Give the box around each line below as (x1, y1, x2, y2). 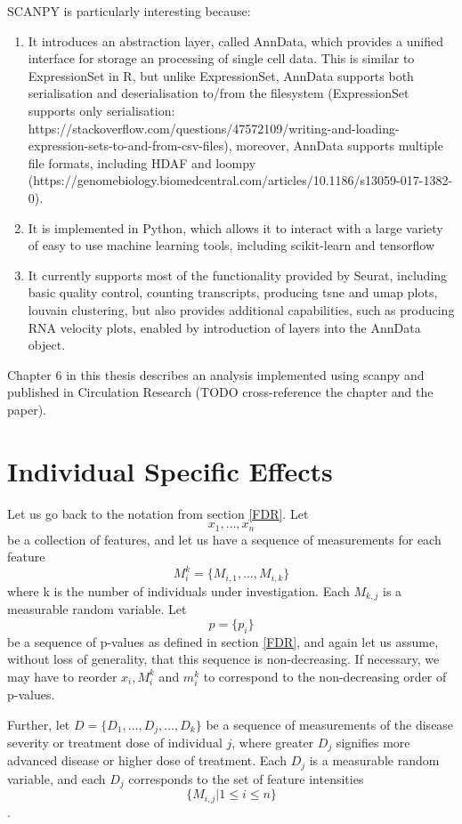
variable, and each (7, 769, 106, 788)
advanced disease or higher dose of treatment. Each (7, 751, 287, 770)
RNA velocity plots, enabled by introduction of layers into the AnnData (28, 318, 421, 336)
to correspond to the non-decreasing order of (203, 666, 447, 685)
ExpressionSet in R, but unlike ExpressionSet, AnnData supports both (28, 66, 414, 85)
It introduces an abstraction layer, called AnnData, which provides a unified (28, 31, 443, 50)
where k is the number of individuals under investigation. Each (7, 581, 350, 600)
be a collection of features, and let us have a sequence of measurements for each (7, 529, 442, 548)
